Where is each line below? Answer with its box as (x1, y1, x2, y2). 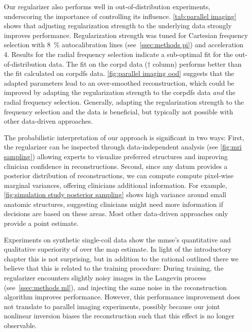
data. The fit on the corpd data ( (49, 58, 147, 69)
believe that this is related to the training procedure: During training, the (4, 263, 224, 273)
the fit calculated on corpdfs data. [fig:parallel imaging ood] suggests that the (4, 68, 234, 78)
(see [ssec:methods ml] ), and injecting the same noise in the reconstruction (4, 282, 227, 292)
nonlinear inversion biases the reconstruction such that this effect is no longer (4, 311, 234, 321)
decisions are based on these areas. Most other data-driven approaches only (4, 208, 228, 219)
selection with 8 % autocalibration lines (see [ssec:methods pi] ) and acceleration (4, 39, 244, 50)
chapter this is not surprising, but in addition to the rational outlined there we (4, 253, 239, 263)
